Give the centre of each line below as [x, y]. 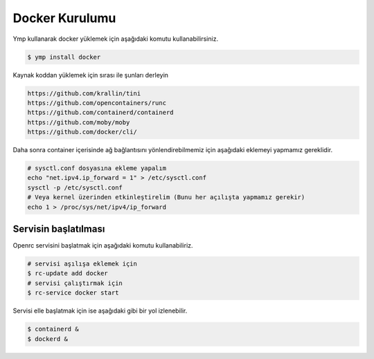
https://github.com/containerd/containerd [100, 113]
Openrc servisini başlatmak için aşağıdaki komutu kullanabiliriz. [103, 246]
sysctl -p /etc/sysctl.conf [75, 187]
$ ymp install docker [64, 57]
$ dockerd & [48, 339]
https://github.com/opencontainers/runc [97, 103]
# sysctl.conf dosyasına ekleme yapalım [97, 168]
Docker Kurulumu [64, 18]
